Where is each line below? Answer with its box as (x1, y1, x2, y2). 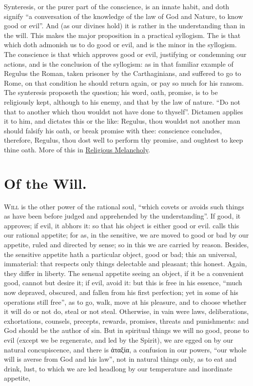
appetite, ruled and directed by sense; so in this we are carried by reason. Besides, (4, 239, 249, 249)
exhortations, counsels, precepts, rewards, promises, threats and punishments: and (4, 315, 249, 326)
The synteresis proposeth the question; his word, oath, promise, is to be (4, 87, 218, 97)
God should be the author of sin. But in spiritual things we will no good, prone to (4, 325, 249, 335)
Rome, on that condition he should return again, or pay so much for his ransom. (4, 77, 244, 88)
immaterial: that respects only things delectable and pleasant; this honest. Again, (4, 258, 247, 269)
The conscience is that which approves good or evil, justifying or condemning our (4, 49, 247, 59)
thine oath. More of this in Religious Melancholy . (4, 144, 150, 154)
